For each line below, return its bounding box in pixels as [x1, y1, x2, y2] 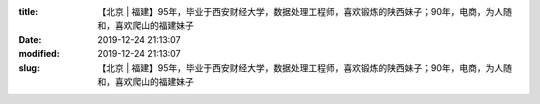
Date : [18, 33, 42, 45]
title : [18, 6, 39, 17]
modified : [18, 48, 60, 60]
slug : [18, 61, 40, 74]
